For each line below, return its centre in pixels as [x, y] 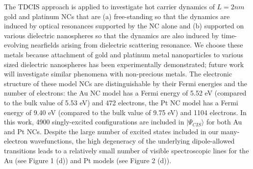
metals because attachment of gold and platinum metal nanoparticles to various [124, 54]
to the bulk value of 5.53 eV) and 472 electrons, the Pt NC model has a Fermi [121, 102]
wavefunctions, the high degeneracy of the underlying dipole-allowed [132, 141]
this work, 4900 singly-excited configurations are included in [94, 122]
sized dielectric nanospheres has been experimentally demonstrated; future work [124, 64]
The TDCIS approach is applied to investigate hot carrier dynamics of [109, 6]
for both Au [224, 122]
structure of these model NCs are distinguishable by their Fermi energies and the [126, 83]
